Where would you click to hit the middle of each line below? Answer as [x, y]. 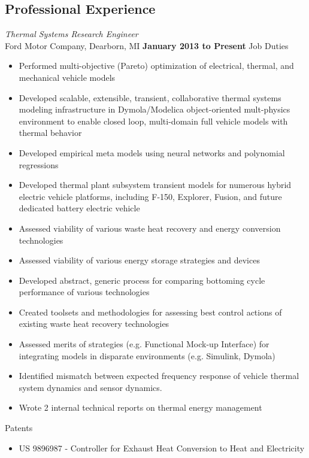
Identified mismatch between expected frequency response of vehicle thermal [159, 376]
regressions [39, 164]
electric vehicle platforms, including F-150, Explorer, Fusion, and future [150, 196]
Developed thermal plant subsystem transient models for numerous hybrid [155, 185]
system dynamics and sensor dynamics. [90, 387]
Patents [19, 428]
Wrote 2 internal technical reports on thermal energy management [140, 407]
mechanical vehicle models [67, 77]
